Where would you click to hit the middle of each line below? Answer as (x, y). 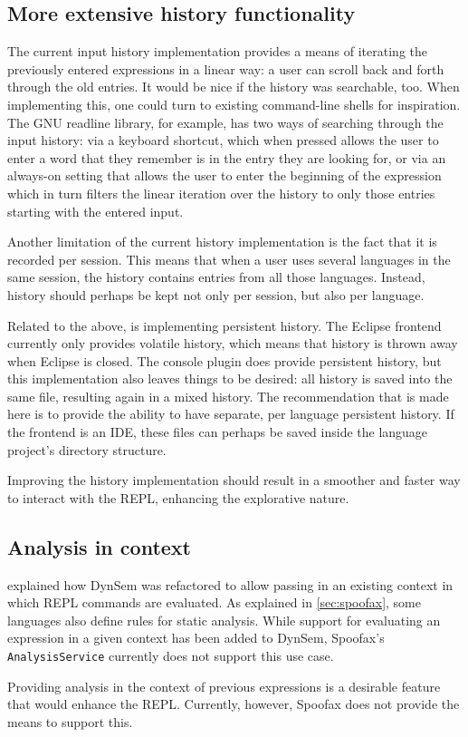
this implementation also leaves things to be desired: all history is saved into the (230, 378)
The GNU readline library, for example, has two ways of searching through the (225, 122)
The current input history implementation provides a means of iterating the (218, 51)
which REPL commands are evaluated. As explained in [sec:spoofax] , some (214, 602)
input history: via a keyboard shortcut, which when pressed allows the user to (223, 140)
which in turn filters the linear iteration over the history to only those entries (221, 193)
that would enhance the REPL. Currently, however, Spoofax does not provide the (234, 704)
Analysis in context (99, 546)
